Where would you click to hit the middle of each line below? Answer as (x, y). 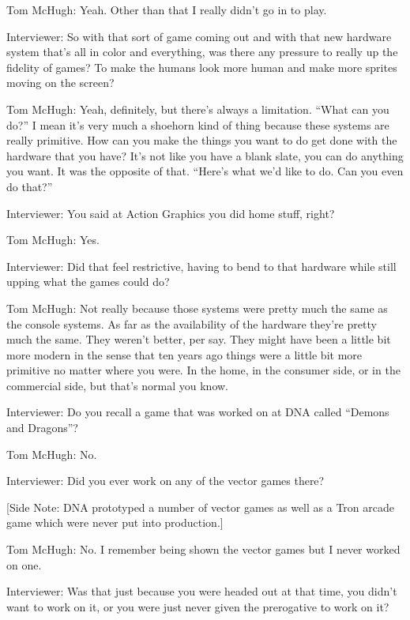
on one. (24, 564)
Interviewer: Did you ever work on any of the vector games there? (166, 481)
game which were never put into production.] (115, 522)
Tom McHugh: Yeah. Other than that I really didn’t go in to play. (167, 9)
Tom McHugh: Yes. (53, 240)
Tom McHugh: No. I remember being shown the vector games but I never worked (203, 549)
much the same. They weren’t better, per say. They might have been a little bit (199, 339)
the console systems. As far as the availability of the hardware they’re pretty (192, 323)
